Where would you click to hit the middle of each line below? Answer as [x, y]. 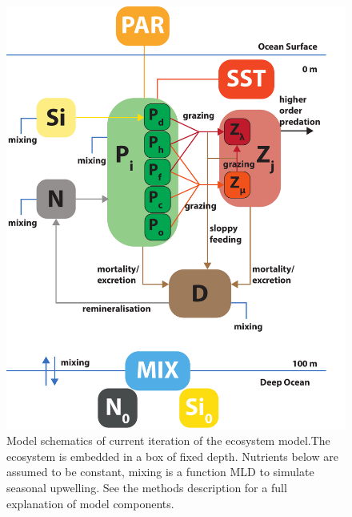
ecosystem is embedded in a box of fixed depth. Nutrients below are [172, 456]
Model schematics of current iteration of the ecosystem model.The [168, 440]
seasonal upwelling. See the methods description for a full [147, 487]
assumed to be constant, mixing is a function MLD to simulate [160, 472]
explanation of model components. [90, 503]
